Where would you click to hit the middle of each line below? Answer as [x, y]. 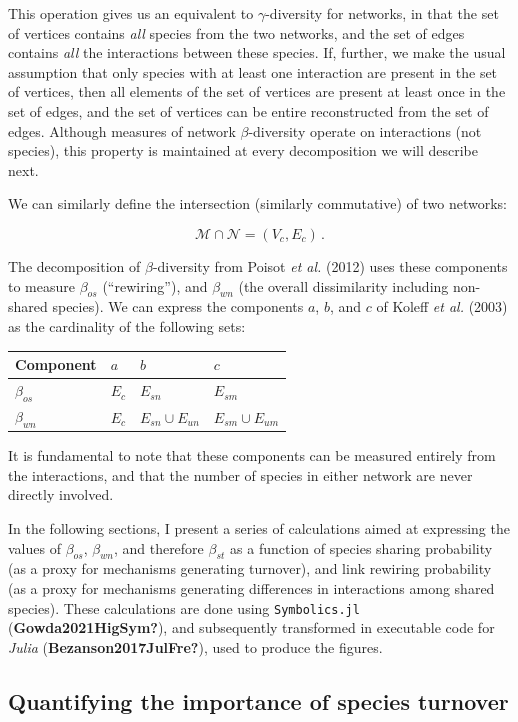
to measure [41, 285]
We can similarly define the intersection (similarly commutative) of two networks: [257, 203]
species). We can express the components [178, 306]
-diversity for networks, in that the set [382, 13]
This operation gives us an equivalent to [131, 13]
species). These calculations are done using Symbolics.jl [184, 607]
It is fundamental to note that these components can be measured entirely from [252, 455]
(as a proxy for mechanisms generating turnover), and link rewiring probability [250, 568]
